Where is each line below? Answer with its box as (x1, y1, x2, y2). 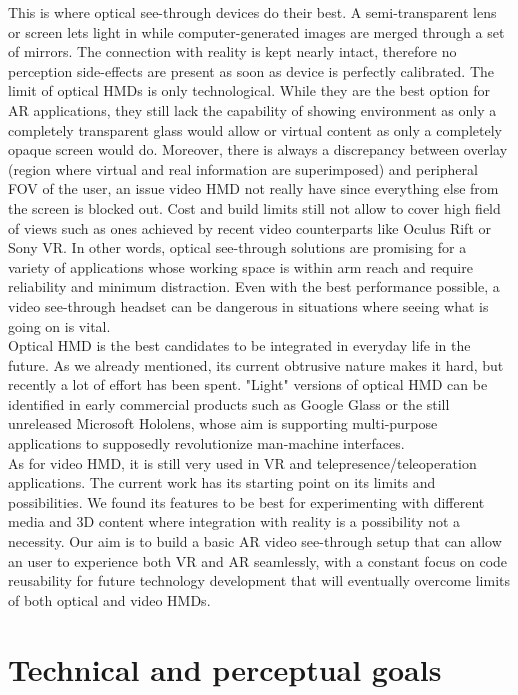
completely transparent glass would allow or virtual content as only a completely (8, 119, 502, 140)
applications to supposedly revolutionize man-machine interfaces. (8, 433, 405, 454)
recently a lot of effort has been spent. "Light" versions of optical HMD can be (8, 374, 488, 395)
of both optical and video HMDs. (8, 589, 211, 610)
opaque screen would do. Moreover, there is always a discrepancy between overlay (8, 139, 508, 160)
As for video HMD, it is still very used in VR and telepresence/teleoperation (8, 452, 477, 473)
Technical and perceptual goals (8, 648, 442, 689)
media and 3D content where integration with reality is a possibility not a (8, 511, 461, 532)
